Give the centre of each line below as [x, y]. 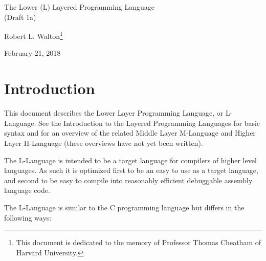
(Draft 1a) [20, 17]
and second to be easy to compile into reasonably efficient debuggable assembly [128, 180]
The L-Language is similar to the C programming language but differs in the [124, 207]
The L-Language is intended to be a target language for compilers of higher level [130, 160]
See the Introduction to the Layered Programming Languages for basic [149, 123]
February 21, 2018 [32, 53]
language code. [27, 190]
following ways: [28, 217]
